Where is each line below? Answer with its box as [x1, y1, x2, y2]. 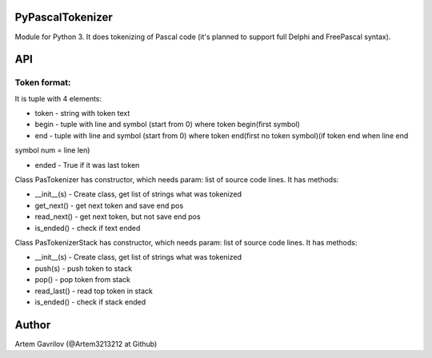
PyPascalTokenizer [14, 10, 113, 24]
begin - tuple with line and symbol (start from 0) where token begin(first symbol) [34, 120, 300, 129]
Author [14, 318, 51, 332]
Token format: [14, 77, 71, 88]
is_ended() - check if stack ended [34, 296, 146, 307]
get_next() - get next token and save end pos [34, 201, 184, 210]
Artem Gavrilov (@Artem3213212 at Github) [14, 339, 158, 348]
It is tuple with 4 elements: [14, 93, 102, 103]
